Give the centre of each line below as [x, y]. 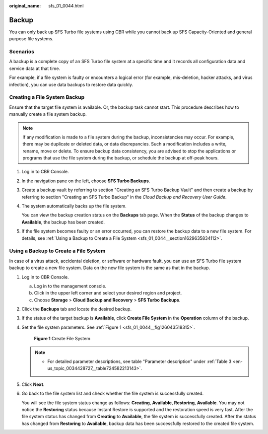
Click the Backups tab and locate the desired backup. [76, 309]
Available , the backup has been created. [63, 222]
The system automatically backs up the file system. [74, 206]
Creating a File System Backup [47, 97]
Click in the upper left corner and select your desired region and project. [108, 293]
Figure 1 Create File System [62, 339]
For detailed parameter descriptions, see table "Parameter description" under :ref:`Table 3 [139, 362]
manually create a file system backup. [48, 114]
